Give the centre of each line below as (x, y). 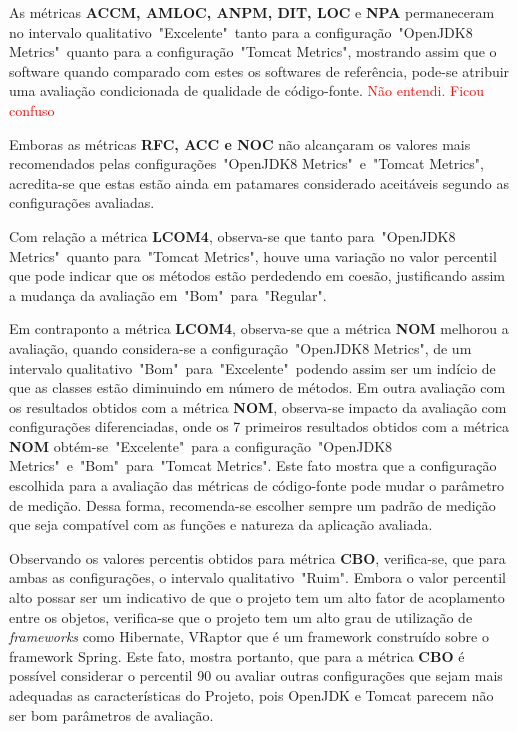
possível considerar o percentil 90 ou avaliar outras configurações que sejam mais (256, 675)
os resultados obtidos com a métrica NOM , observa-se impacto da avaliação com (258, 406)
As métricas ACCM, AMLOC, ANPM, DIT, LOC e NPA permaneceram (252, 12)
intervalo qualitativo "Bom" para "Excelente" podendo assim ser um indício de (252, 367)
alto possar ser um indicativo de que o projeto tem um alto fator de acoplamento (257, 597)
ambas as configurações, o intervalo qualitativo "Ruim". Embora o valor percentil (258, 577)
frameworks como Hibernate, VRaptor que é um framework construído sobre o (249, 636)
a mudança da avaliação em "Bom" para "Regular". (168, 294)
